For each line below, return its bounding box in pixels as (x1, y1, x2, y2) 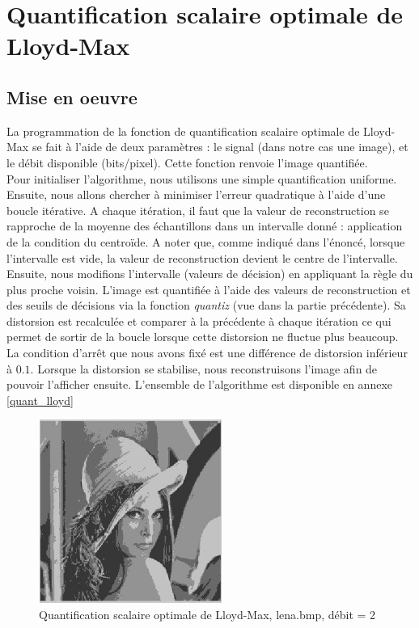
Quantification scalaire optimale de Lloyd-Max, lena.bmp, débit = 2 (39, 605, 376, 622)
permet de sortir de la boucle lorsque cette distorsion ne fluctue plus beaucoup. (6, 328, 399, 345)
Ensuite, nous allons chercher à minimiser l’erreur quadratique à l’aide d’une (6, 186, 386, 203)
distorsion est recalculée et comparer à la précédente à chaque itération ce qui (6, 312, 391, 329)
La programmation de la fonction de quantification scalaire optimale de (6, 122, 360, 139)
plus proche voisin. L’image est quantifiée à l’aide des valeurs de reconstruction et (6, 280, 411, 297)
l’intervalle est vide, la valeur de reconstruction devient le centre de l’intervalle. (6, 249, 398, 266)
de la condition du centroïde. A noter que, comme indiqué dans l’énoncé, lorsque (6, 233, 405, 250)
